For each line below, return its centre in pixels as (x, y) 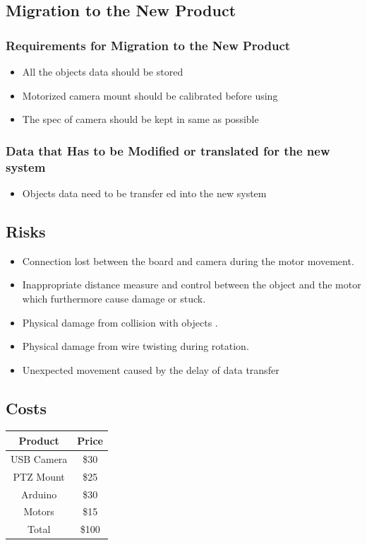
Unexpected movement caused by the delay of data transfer (151, 369)
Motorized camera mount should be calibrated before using (150, 95)
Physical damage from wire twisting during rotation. (136, 346)
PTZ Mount (39, 476)
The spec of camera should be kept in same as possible (140, 119)
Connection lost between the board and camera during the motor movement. (188, 260)
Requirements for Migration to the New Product (148, 45)
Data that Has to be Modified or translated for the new (168, 150)
